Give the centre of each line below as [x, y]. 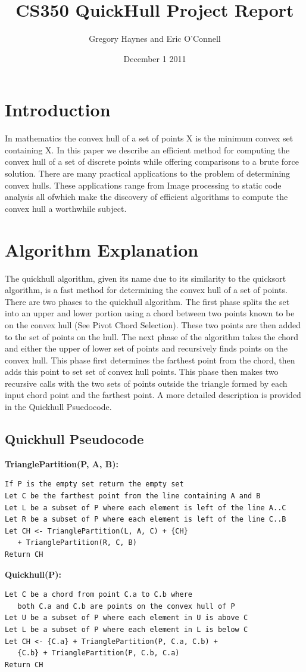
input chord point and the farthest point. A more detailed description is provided [153, 395]
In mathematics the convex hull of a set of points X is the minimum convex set [149, 138]
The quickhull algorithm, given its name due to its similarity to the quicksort [146, 278]
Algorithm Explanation [102, 249]
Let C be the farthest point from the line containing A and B [133, 496]
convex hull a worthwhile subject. [66, 208]
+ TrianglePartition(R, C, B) [77, 543]
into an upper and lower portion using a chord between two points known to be [150, 313]
